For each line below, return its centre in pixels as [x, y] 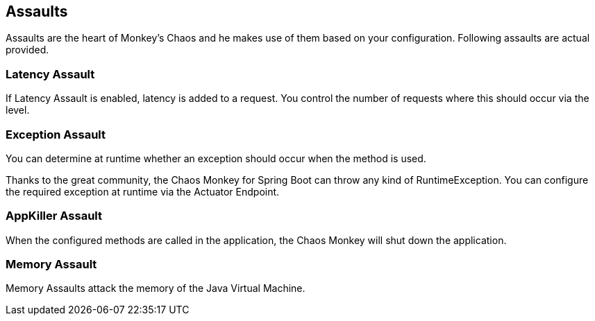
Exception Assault [56, 134]
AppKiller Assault [54, 216]
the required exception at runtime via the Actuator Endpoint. [143, 191]
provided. [27, 50]
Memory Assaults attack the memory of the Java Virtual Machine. [156, 288]
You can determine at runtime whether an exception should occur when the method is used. [216, 158]
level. [18, 110]
